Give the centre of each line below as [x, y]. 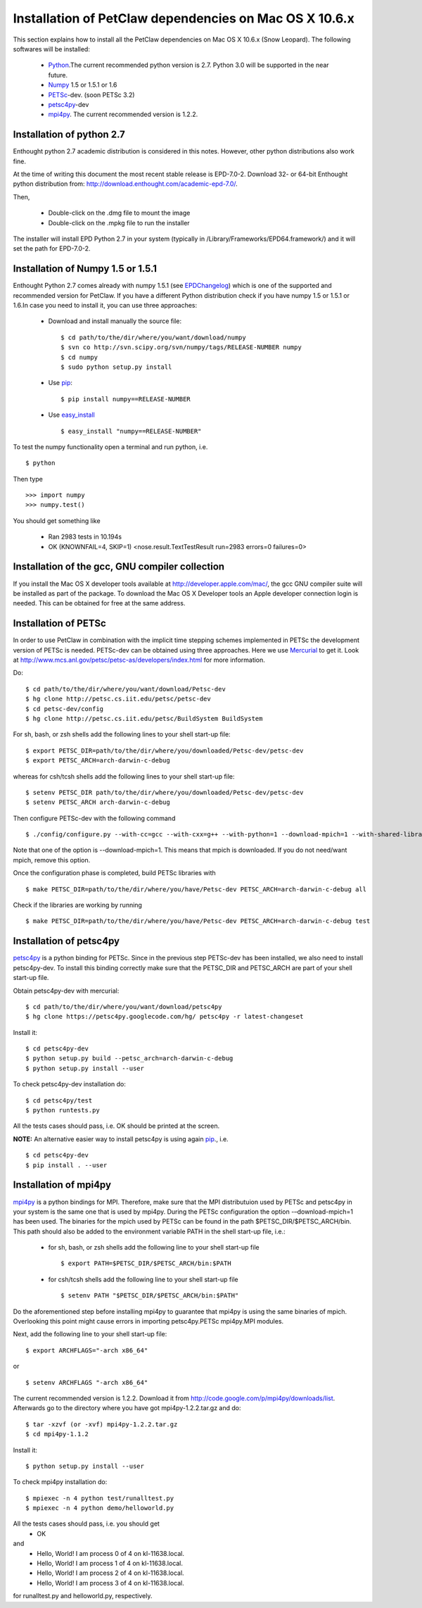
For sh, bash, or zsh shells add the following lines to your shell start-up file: [122, 734]
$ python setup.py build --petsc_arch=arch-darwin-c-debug [129, 1059]
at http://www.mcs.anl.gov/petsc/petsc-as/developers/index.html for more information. [139, 660]
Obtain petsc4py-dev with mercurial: [66, 991]
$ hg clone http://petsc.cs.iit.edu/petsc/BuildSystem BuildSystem [144, 718]
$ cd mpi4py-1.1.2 [57, 1434]
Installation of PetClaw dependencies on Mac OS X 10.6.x [184, 18]
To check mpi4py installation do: [60, 1482]
